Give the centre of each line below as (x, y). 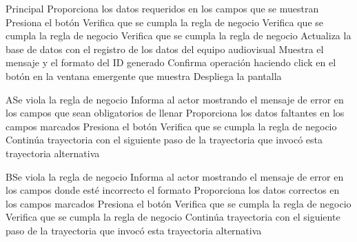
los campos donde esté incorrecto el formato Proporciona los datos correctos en (173, 190)
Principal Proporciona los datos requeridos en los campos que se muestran (162, 8)
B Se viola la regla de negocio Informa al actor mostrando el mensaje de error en (175, 176)
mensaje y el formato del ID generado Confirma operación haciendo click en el (171, 62)
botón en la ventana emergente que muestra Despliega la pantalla (144, 75)
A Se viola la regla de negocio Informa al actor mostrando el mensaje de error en (175, 99)
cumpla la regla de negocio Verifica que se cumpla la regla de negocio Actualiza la (178, 36)
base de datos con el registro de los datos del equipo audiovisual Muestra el (165, 49)
